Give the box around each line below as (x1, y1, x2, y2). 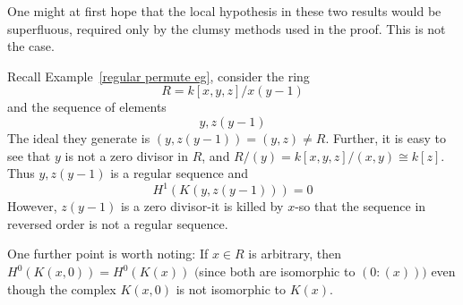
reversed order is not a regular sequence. (7, 214, 228, 233)
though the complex (7, 279, 116, 298)
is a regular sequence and (110, 164, 249, 182)
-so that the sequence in (295, 197, 426, 216)
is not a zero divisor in (64, 146, 188, 165)
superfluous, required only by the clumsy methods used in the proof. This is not (7, 19, 446, 38)
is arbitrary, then (248, 244, 341, 263)
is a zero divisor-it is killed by (120, 197, 284, 216)
